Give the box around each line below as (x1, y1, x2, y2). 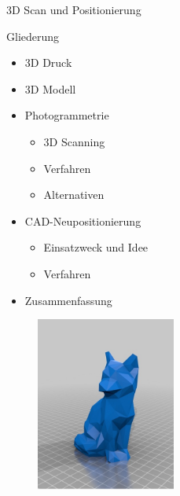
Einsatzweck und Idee (43, 239, 149, 255)
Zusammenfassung (24, 292, 112, 308)
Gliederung (6, 28, 60, 44)
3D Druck (24, 54, 72, 71)
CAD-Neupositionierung (24, 212, 141, 229)
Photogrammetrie (24, 107, 109, 123)
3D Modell (24, 80, 76, 97)
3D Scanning (43, 133, 105, 149)
